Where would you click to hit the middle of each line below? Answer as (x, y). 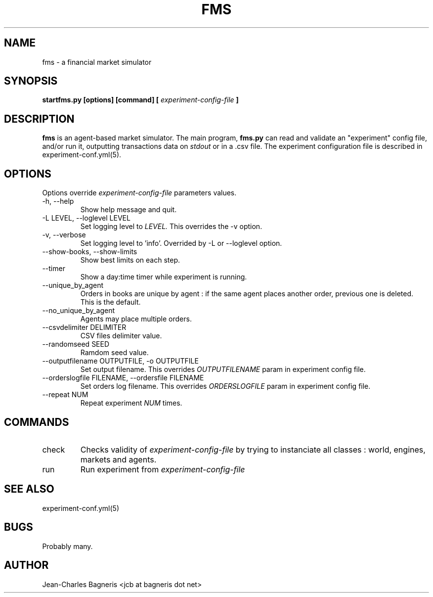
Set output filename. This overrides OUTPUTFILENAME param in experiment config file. (223, 369)
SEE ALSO (29, 489)
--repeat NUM (65, 395)
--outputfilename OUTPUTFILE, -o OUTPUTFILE (120, 361)
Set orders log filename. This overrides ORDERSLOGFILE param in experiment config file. (225, 386)
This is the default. (110, 302)
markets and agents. (118, 459)
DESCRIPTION (39, 119)
